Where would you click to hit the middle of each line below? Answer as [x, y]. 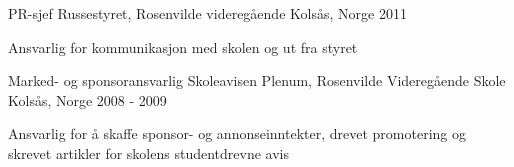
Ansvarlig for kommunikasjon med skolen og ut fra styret [183, 46]
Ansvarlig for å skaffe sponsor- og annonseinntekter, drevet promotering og [237, 133]
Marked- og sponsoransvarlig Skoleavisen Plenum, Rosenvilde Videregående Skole [257, 80]
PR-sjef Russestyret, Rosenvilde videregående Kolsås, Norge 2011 [207, 13]
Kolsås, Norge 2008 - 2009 [87, 99]
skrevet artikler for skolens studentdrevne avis [148, 152]
